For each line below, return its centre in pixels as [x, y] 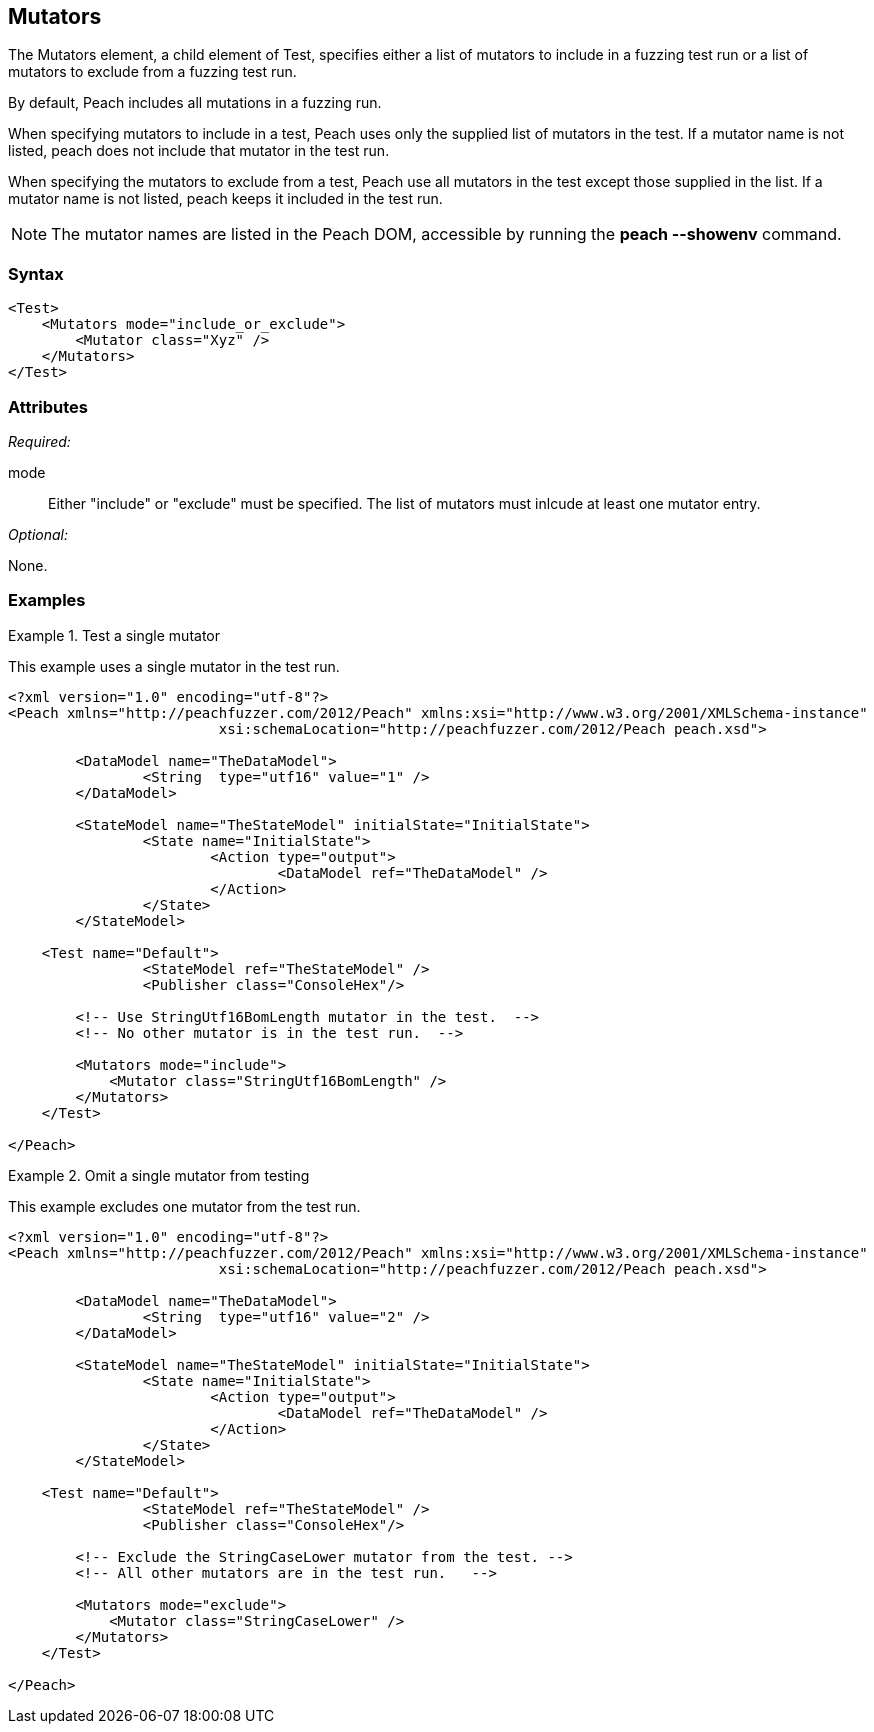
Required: [39, 441]
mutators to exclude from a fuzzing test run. [152, 72]
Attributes [48, 406]
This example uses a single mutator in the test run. [174, 666]
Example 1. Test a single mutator [114, 635]
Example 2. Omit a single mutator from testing [159, 1175]
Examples [47, 600]
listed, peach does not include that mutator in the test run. [199, 151]
